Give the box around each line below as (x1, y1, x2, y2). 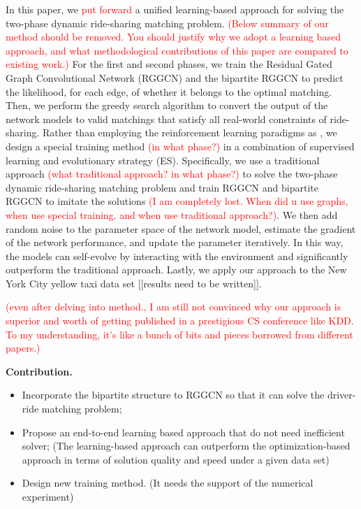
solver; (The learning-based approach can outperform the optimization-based (22, 438, 351, 453)
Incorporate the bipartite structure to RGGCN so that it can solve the (22, 387, 325, 402)
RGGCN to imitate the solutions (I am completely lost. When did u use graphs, (6, 194, 348, 208)
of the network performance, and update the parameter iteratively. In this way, (6, 235, 344, 250)
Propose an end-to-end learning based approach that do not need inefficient (22, 424, 345, 439)
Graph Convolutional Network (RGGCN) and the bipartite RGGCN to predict (6, 70, 344, 85)
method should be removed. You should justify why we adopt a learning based (6, 29, 341, 44)
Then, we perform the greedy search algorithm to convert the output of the (6, 98, 328, 113)
